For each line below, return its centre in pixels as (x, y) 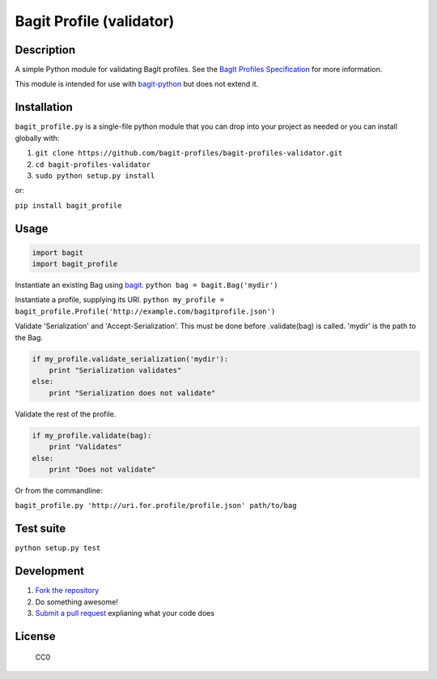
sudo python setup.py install (95, 175)
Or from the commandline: (59, 490)
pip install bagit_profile (68, 205)
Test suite (40, 529)
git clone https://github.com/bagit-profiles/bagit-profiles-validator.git (189, 153)
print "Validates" (85, 447)
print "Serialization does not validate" (132, 393)
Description (45, 50)
